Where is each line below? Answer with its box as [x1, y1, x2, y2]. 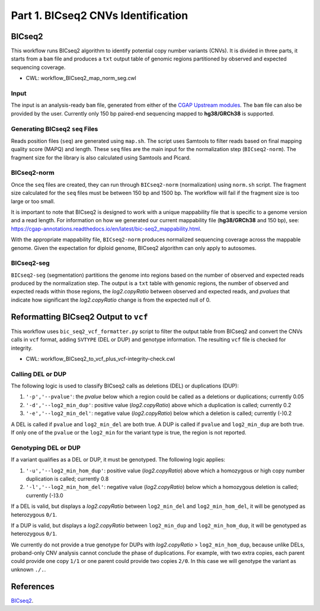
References [11, 581, 55, 591]
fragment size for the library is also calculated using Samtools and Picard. [11, 154, 191, 161]
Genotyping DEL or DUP [11, 443, 81, 452]
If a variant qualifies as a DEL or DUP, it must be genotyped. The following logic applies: [11, 456, 225, 463]
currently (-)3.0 [25, 492, 63, 499]
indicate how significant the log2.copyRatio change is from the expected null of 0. [11, 296, 211, 303]
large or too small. [11, 197, 56, 204]
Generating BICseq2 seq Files [11, 124, 98, 133]
